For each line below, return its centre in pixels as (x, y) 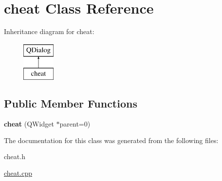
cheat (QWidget (29, 124)
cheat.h (15, 156)
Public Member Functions (71, 103)
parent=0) (75, 124)
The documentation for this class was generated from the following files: (111, 140)
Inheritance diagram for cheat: (49, 31)
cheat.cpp (18, 172)
